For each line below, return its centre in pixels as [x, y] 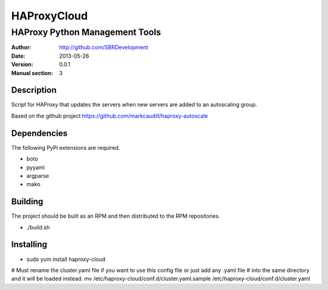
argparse [38, 175]
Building [27, 202]
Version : [22, 64]
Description [34, 90]
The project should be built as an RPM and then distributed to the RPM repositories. [116, 216]
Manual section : [32, 73]
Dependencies [39, 133]
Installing [29, 245]
